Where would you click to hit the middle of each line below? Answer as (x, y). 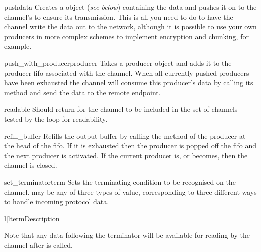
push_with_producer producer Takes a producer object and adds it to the (118, 62)
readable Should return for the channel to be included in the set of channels (121, 109)
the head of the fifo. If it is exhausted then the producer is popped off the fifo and (130, 146)
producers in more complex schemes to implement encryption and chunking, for (126, 36)
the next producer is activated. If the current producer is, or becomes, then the (126, 155)
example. (18, 46)
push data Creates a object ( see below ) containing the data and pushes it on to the (130, 7)
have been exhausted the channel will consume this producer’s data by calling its (129, 82)
